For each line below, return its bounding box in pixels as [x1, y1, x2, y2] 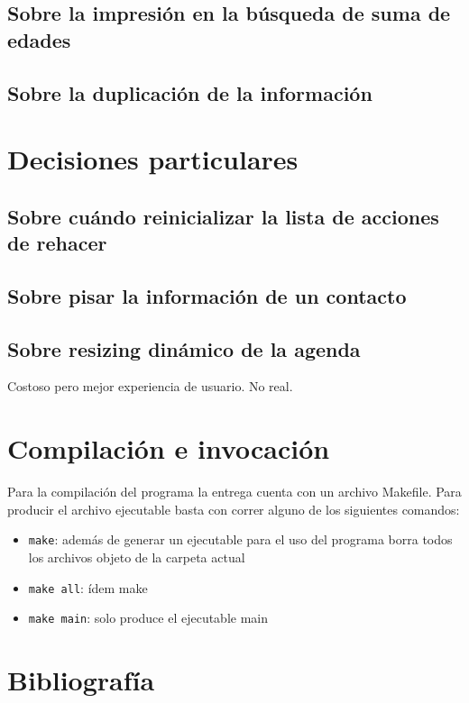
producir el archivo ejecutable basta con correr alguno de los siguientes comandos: [7, 499, 460, 518]
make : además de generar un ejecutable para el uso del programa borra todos [28, 530, 453, 549]
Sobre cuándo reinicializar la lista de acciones [7, 202, 439, 230]
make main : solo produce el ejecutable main [28, 608, 269, 627]
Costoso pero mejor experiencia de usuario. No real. [7, 377, 293, 396]
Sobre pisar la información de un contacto [7, 281, 407, 309]
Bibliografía [7, 662, 155, 698]
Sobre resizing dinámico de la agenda [7, 334, 361, 362]
